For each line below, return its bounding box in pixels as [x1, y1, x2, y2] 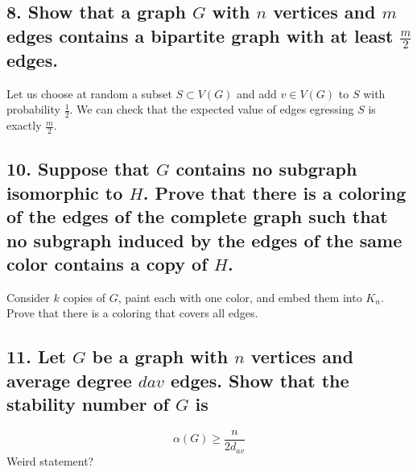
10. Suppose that [6, 156, 150, 181]
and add [237, 85, 277, 101]
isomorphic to [6, 180, 123, 205]
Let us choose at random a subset [6, 85, 172, 101]
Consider [6, 288, 50, 305]
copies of [63, 288, 105, 305]
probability [6, 101, 60, 118]
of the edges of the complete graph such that [6, 204, 388, 229]
